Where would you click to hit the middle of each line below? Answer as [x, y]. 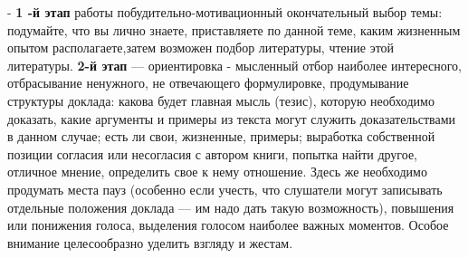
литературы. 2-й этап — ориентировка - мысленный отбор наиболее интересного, [234, 65]
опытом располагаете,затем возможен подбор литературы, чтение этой [201, 48]
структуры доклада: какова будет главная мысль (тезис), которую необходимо [221, 100]
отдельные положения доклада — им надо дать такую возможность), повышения [231, 207]
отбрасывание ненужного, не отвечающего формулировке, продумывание [208, 83]
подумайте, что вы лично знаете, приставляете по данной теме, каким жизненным [234, 29]
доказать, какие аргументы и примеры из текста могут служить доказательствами [232, 118]
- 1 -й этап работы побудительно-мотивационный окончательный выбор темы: [225, 12]
